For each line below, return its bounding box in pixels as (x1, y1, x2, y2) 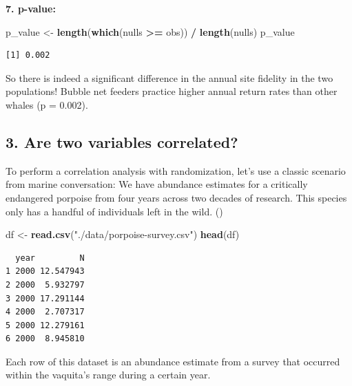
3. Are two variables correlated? (6, 131, 238, 152)
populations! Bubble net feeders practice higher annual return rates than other (6, 84, 338, 98)
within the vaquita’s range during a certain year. (6, 367, 211, 382)
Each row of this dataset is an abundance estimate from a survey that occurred (6, 354, 340, 368)
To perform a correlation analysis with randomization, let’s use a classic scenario (6, 163, 346, 178)
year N (15, 253, 85, 263)
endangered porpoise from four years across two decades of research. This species (6, 190, 347, 204)
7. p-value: (6, 1, 56, 15)
